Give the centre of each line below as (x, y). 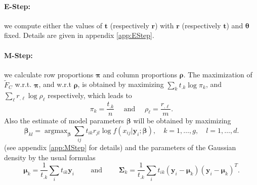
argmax (56, 131)
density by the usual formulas (50, 157)
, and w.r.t (55, 84)
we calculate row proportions (49, 74)
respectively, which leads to (90, 95)
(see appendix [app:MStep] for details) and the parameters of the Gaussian (120, 147)
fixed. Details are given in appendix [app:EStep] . (79, 35)
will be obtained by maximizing (182, 121)
